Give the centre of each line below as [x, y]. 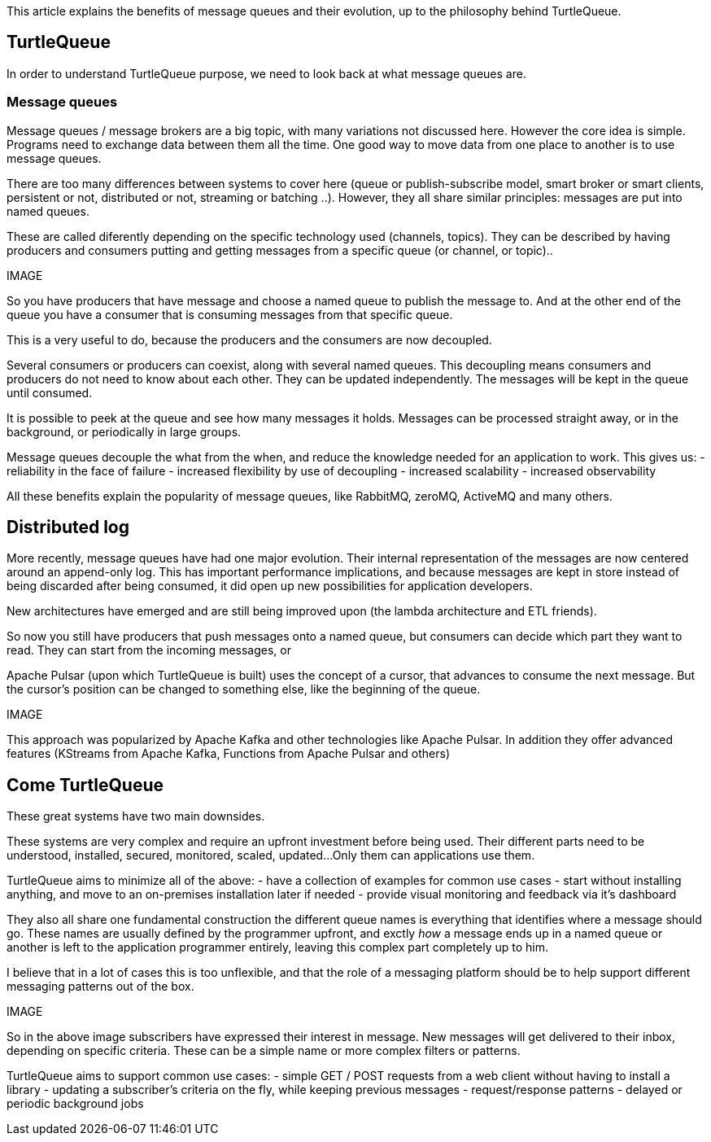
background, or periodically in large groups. [124, 431]
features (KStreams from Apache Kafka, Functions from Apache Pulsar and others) [229, 754]
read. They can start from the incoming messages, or [149, 650]
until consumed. [50, 392]
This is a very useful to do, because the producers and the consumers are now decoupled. [249, 339]
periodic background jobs [75, 1104]
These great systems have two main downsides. [136, 816]
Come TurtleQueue [85, 785]
